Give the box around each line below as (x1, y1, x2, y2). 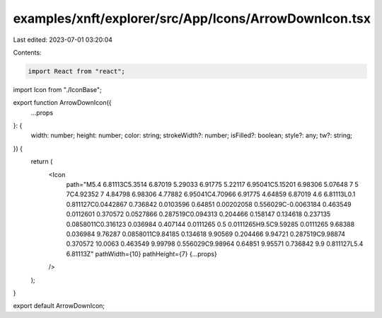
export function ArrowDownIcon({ (13, 98, 112, 107)
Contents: (13, 48, 42, 57)
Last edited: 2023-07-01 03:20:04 (13, 35, 113, 44)
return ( (30, 157, 53, 166)
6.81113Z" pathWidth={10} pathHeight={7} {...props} (66, 249, 217, 258)
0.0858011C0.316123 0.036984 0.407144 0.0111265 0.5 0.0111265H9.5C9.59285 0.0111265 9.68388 (66, 220, 355, 228)
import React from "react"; (28, 67, 125, 75)
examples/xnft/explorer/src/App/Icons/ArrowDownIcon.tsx (13, 11, 371, 26)
